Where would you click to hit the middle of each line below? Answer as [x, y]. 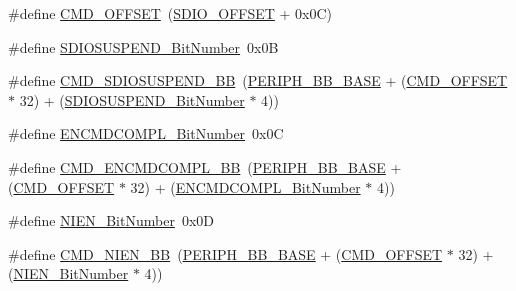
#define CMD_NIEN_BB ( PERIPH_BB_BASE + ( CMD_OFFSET [225, 253]
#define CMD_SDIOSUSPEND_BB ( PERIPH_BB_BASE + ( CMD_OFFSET [258, 80]
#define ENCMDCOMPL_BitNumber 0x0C [146, 133]
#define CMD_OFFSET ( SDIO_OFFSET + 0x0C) [170, 13]
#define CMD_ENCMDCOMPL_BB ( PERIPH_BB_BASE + [205, 166]
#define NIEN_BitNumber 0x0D [111, 220]
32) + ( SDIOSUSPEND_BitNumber [132, 99]
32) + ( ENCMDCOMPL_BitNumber [245, 186]
